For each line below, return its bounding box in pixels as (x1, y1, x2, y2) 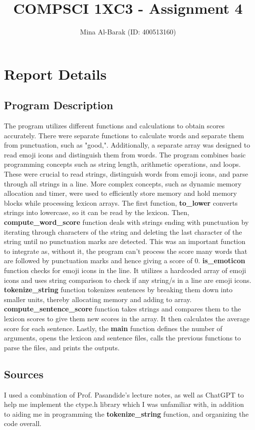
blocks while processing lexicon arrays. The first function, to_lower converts (4, 197, 238, 208)
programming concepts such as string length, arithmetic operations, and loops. (4, 159, 241, 169)
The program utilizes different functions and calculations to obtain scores (4, 121, 225, 131)
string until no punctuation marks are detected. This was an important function (4, 236, 246, 246)
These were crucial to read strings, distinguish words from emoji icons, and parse (4, 169, 248, 179)
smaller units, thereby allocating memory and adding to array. (4, 294, 192, 304)
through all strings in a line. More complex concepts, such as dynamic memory (4, 178, 242, 188)
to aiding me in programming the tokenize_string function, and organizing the (4, 408, 249, 419)
